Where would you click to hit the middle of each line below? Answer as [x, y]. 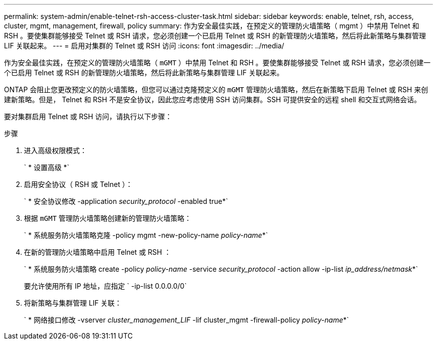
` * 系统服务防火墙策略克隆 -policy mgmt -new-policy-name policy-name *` [146, 235]
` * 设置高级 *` [47, 167]
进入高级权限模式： [55, 150]
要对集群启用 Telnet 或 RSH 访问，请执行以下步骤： [88, 116]
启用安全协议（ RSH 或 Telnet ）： [78, 184]
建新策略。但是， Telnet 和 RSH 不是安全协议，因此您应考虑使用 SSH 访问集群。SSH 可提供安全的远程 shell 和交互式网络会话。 [213, 99]
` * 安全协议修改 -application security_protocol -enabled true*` [126, 201]
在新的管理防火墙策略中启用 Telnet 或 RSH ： [98, 252]
